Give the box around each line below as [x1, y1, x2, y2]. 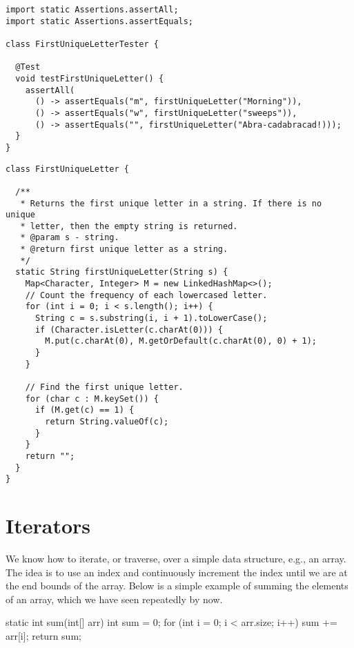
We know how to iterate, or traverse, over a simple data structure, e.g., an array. [6, 551, 346, 566]
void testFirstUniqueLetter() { [15, 73, 164, 84]
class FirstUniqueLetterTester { [6, 39, 159, 49]
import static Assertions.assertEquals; [6, 16, 194, 26]
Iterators [6, 511, 91, 540]
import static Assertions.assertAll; [6, 5, 179, 14]
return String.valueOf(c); [45, 416, 169, 426]
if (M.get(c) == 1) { [35, 405, 135, 415]
